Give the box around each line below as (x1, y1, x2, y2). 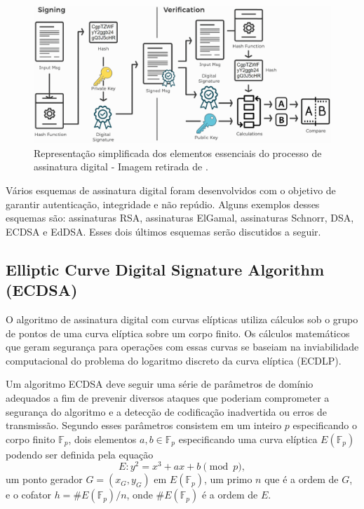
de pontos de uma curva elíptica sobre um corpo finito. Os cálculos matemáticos (6, 325, 350, 340)
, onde (126, 487, 153, 502)
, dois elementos (68, 431, 137, 446)
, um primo (203, 472, 252, 487)
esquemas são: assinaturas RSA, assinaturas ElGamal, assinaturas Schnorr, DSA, (6, 210, 354, 225)
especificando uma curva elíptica (178, 431, 318, 446)
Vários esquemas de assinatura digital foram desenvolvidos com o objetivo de (6, 183, 336, 198)
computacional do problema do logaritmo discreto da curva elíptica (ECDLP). (6, 353, 342, 367)
